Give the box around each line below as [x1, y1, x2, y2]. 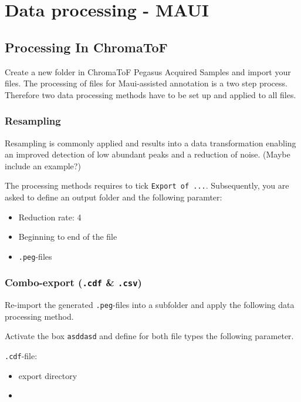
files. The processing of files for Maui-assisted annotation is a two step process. [5, 77, 288, 89]
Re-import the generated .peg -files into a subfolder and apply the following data [5, 299, 295, 311]
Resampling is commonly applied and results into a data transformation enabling [5, 136, 296, 149]
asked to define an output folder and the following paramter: [5, 191, 222, 203]
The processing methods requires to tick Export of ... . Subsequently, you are [5, 179, 289, 192]
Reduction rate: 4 [18, 210, 82, 223]
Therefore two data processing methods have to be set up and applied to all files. [5, 88, 296, 101]
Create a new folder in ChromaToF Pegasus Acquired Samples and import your [5, 65, 291, 78]
